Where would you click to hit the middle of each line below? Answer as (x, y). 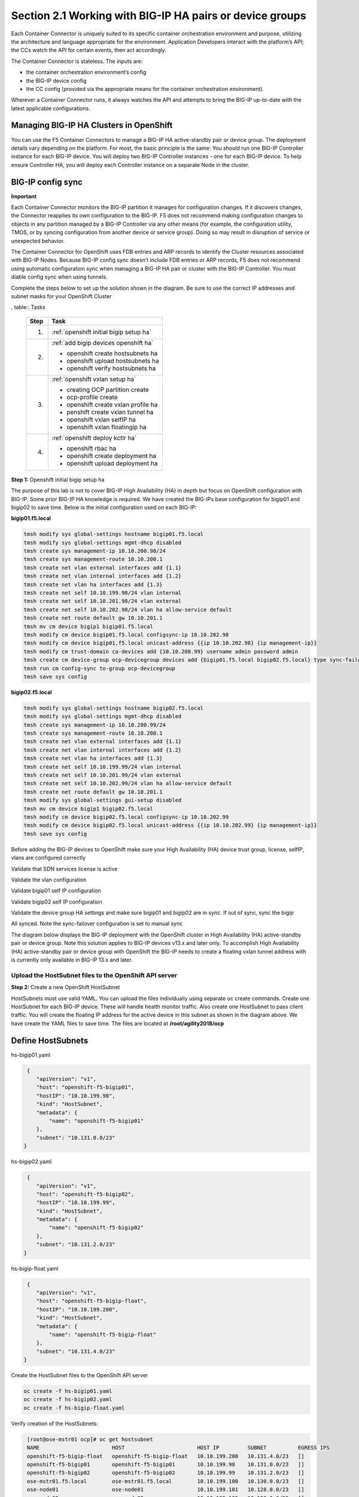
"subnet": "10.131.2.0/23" (76, 1245)
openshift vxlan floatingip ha (107, 427)
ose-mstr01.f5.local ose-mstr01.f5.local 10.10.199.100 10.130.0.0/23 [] (166, 1481)
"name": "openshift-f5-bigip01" (96, 1121)
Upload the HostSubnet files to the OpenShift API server (94, 975)
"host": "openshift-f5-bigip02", (85, 1194)
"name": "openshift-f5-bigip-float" (103, 1334)
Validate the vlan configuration (49, 880)
